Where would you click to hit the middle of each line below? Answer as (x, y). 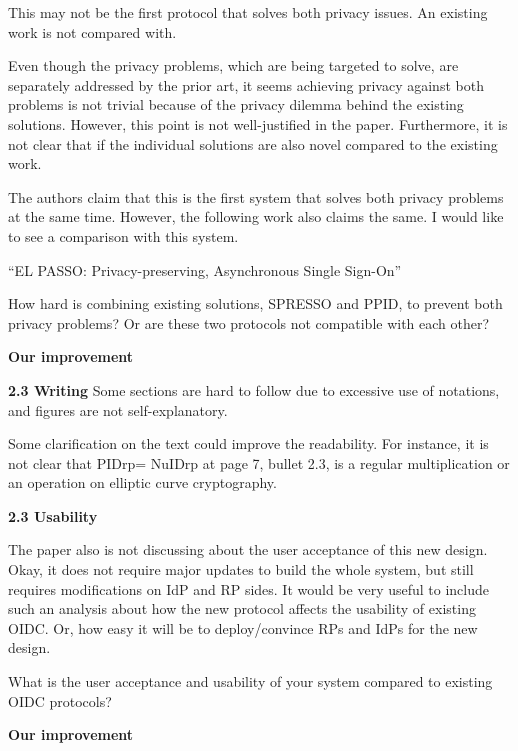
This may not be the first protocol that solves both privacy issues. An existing (248, 12)
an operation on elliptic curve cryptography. (142, 482)
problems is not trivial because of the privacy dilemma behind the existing (236, 104)
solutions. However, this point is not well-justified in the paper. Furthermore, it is (258, 123)
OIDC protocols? (60, 700)
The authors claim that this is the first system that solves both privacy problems (256, 196)
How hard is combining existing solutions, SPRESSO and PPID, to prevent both (255, 303)
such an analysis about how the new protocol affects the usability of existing (242, 608)
